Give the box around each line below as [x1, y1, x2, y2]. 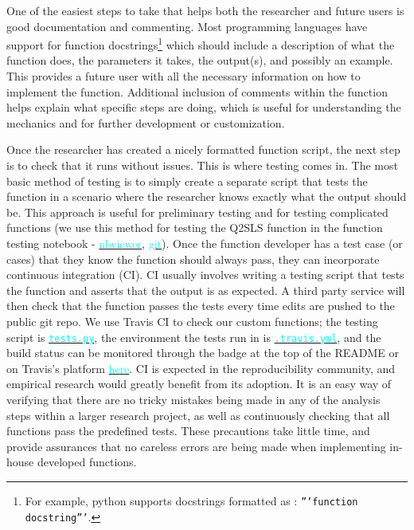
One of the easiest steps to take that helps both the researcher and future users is [6, 2, 404, 18]
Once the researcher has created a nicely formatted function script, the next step [6, 141, 400, 158]
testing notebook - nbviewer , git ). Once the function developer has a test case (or [6, 234, 403, 251]
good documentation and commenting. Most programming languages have [6, 18, 368, 34]
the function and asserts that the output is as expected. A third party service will [6, 281, 405, 298]
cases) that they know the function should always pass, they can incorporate [6, 250, 380, 267]
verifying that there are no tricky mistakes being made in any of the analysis [6, 391, 381, 407]
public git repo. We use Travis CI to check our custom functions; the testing [6, 312, 378, 329]
